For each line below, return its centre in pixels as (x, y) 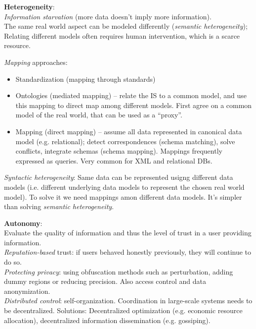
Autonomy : (23, 223)
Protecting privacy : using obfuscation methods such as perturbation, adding (119, 271)
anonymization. (27, 291)
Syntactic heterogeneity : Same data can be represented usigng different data (119, 177)
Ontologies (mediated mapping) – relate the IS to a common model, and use (131, 95)
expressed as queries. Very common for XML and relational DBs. (114, 160)
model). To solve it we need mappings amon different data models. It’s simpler (123, 196)
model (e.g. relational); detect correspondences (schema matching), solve (125, 141)
